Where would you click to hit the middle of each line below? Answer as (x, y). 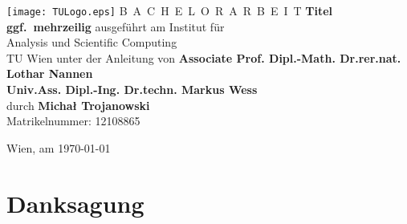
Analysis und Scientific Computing (92, 42)
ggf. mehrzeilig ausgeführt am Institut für (116, 26)
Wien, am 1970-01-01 (59, 147)
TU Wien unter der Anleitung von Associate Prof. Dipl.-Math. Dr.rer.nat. (204, 57)
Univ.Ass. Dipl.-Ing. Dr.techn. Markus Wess (132, 90)
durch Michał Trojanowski (78, 105)
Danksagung (75, 203)
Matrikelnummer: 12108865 (73, 121)
